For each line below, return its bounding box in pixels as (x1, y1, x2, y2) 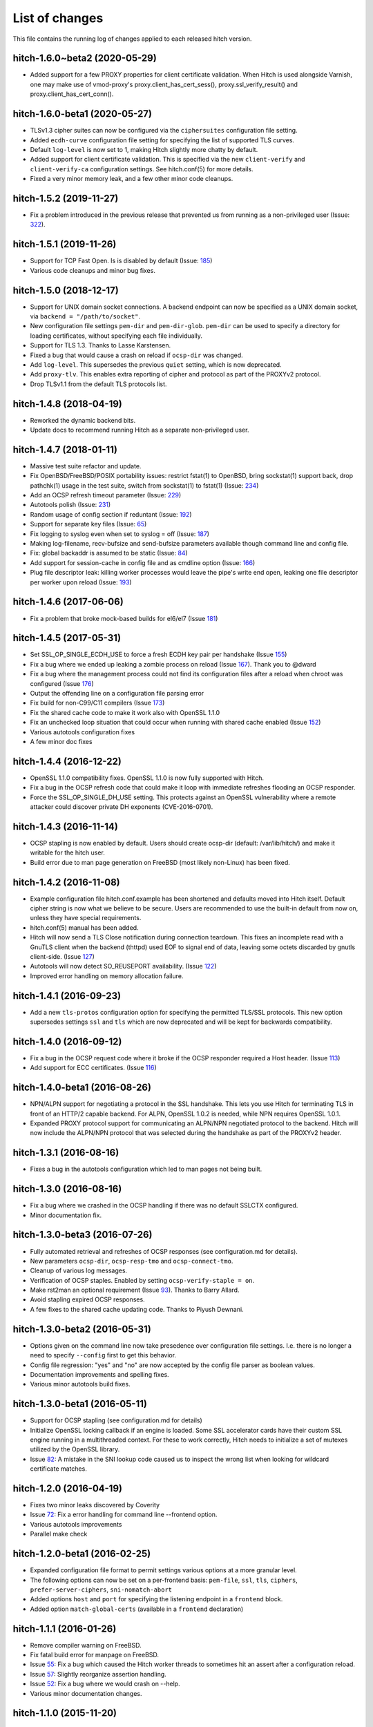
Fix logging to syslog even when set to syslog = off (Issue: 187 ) (30, 529, 210, 538)
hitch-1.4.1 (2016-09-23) (12, 990, 121, 1002)
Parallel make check (30, 1530, 88, 1538)
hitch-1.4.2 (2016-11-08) (12, 876, 120, 888)
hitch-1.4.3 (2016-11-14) (12, 821, 119, 832)
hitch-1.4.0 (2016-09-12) (12, 1036, 122, 1047)
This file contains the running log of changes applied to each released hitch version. (12, 35, 252, 43)
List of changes (12, 10, 104, 26)
